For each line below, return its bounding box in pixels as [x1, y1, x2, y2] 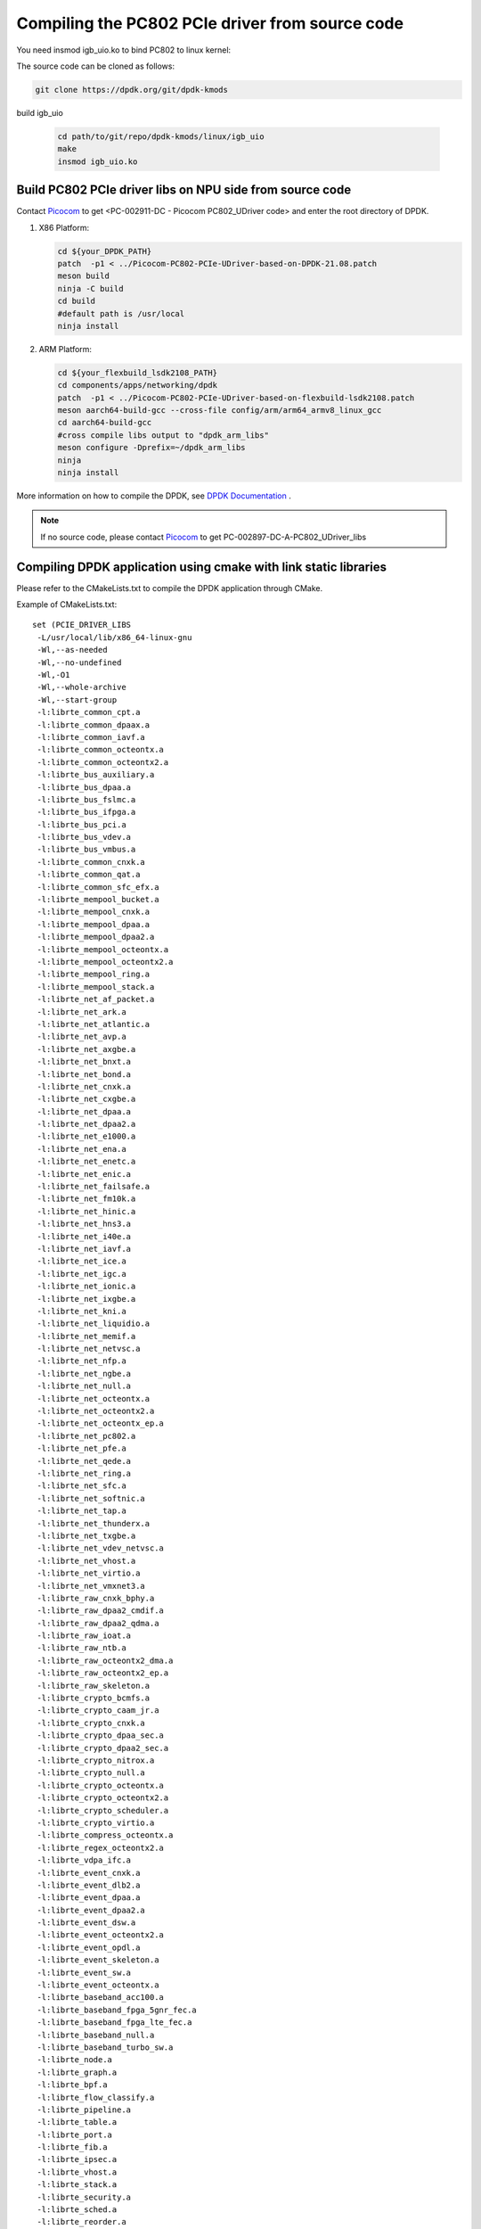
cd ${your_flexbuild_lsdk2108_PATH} [57, 367, 218, 378]
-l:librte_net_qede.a [37, 1456, 132, 1466]
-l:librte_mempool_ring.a [37, 969, 151, 980]
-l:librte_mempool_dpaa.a [37, 919, 151, 929]
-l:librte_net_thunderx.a [37, 1518, 151, 1528]
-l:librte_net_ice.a [37, 1256, 126, 1266]
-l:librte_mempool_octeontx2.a [37, 957, 174, 966]
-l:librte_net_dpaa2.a [37, 1119, 136, 1130]
